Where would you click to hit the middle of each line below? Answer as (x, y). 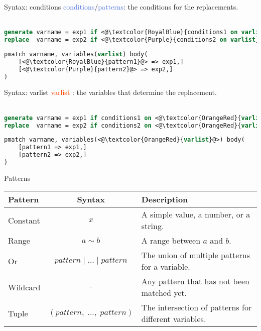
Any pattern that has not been (195, 281)
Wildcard (24, 287)
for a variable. (166, 267)
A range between (171, 241)
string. (153, 226)
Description (165, 199)
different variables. (174, 319)
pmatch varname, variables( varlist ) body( (76, 54)
